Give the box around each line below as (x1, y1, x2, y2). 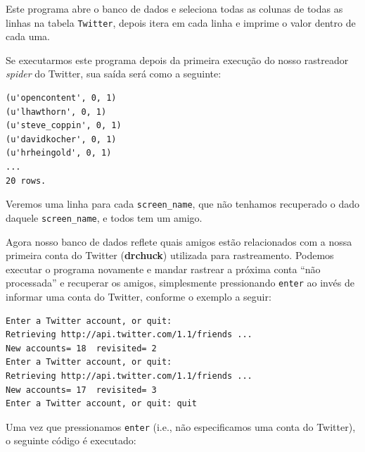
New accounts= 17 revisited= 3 (6, 384, 157, 395)
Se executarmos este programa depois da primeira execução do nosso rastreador (6, 52, 349, 67)
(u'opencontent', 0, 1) (6, 93, 117, 103)
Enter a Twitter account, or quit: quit (6, 398, 198, 409)
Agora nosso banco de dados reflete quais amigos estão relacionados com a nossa (6, 234, 352, 249)
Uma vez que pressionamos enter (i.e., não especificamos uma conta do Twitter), (6, 419, 356, 434)
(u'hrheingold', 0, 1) (6, 148, 112, 158)
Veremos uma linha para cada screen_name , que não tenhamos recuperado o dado (6, 196, 359, 211)
